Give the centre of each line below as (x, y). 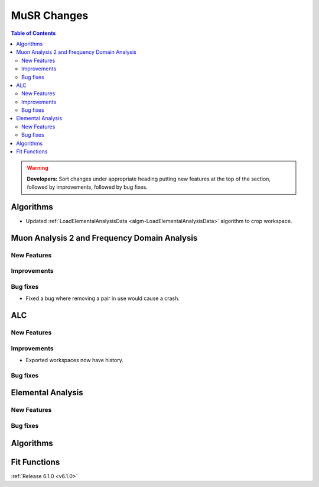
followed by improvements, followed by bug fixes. (87, 187)
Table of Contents (33, 33)
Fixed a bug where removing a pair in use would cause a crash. (103, 298)
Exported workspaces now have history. (74, 360)
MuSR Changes (50, 15)
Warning (38, 168)
